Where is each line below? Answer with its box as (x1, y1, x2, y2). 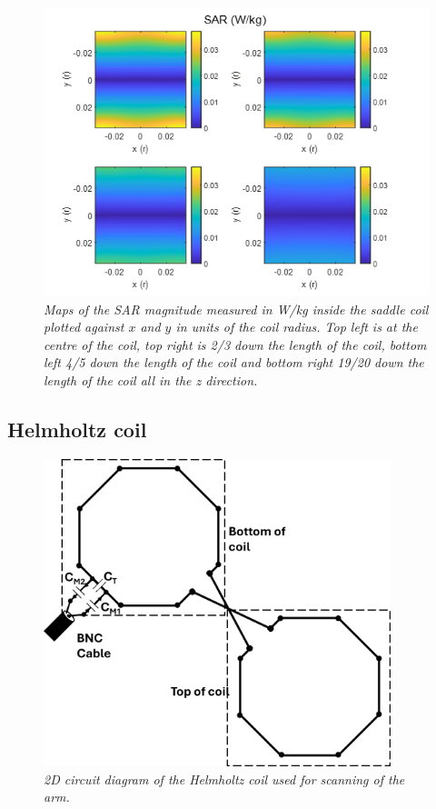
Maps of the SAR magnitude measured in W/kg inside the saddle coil (44, 299, 429, 318)
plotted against (44, 317, 124, 336)
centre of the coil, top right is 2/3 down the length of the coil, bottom (44, 335, 427, 354)
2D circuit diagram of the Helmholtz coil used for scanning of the (44, 769, 405, 788)
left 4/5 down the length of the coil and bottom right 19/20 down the (44, 353, 424, 372)
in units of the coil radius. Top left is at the (175, 317, 418, 336)
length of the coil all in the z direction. (44, 370, 258, 389)
